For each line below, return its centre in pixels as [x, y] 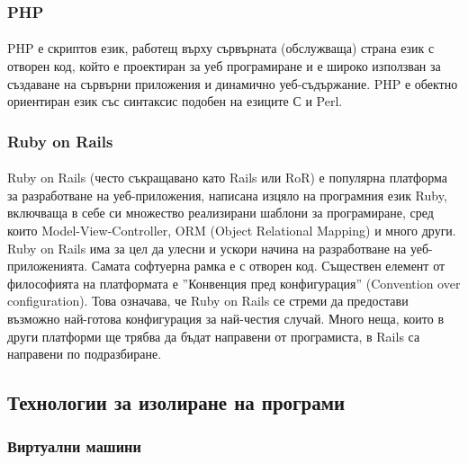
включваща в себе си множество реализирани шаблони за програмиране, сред [220, 213]
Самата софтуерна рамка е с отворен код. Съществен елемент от [268, 266]
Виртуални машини [74, 446]
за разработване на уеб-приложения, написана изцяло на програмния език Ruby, [227, 195]
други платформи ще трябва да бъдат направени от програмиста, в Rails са [214, 336]
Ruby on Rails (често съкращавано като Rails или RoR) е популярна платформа [227, 178]
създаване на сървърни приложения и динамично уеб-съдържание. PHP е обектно [233, 83]
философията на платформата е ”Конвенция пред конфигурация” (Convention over [234, 283]
